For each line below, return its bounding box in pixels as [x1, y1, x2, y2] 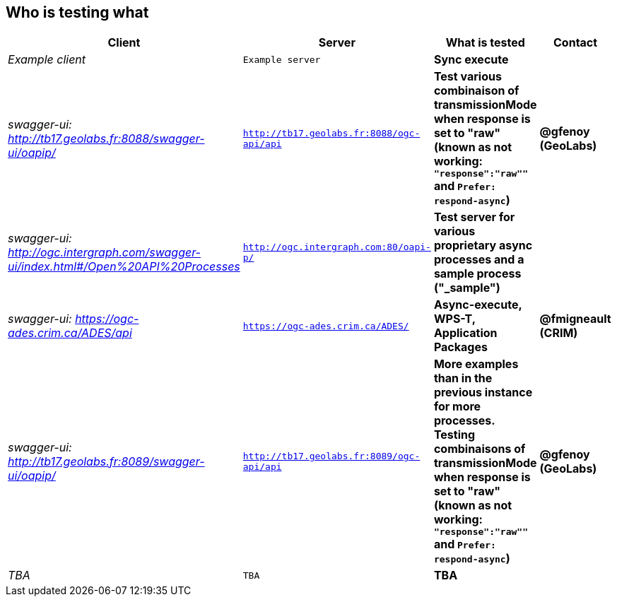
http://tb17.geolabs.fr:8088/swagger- [8, 131, 205, 146]
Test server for [433, 210, 515, 225]
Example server [242, 54, 321, 65]
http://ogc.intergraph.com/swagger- [8, 245, 201, 260]
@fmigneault [539, 312, 611, 326]
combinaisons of [433, 442, 526, 456]
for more [433, 399, 481, 414]
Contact [553, 35, 598, 50]
